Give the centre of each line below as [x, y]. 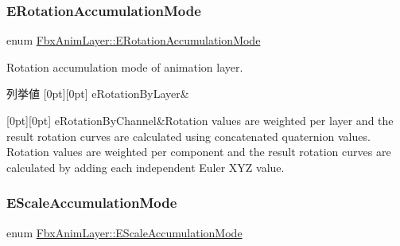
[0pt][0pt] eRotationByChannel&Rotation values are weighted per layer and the [200, 120]
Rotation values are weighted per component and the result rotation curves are [199, 152]
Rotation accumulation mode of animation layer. [125, 66]
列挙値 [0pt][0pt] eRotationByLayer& [98, 94]
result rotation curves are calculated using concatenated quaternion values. [188, 136]
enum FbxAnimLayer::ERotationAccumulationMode [134, 40]
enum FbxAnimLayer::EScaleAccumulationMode [124, 232]
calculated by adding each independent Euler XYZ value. [146, 167]
